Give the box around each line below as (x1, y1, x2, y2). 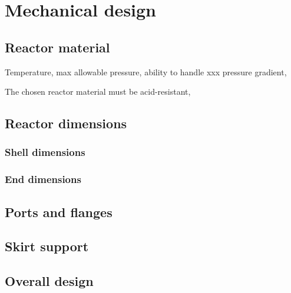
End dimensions (5, 172, 81, 187)
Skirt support (5, 237, 89, 255)
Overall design (5, 272, 94, 290)
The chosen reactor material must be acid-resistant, (5, 85, 191, 98)
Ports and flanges (5, 202, 113, 221)
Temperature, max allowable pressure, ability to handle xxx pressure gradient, (5, 65, 287, 78)
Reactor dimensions (5, 114, 127, 132)
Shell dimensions (5, 145, 85, 159)
